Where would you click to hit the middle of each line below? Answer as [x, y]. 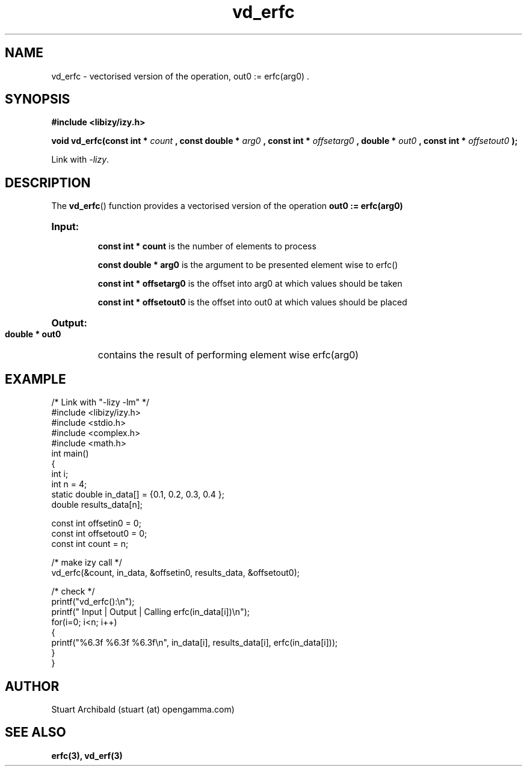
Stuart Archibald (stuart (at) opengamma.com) [143, 709]
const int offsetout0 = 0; [99, 534]
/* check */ [73, 592]
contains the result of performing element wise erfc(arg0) [228, 355]
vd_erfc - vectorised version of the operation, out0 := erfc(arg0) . [180, 76]
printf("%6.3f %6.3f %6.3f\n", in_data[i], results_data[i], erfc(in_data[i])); [195, 643]
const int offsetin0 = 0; [96, 523]
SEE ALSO [35, 732]
